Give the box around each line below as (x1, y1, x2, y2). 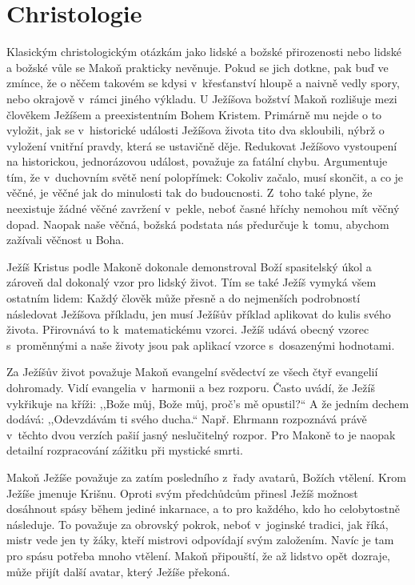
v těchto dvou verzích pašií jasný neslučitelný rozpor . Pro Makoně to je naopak (6, 426, 396, 443)
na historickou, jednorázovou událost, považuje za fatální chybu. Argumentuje (6, 153, 388, 170)
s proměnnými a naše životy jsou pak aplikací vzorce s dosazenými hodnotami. (6, 336, 395, 353)
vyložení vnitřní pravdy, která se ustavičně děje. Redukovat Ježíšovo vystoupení (6, 137, 397, 154)
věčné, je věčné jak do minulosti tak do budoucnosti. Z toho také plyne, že (6, 184, 373, 201)
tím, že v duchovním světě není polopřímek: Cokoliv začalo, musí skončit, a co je (6, 168, 404, 185)
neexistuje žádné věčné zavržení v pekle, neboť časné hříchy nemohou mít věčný (6, 200, 400, 217)
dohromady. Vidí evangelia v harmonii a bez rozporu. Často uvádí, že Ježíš (6, 379, 375, 395)
